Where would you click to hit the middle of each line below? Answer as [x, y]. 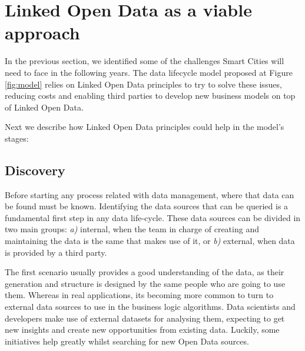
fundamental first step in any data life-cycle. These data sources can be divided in [153, 217]
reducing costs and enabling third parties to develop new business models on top [150, 96]
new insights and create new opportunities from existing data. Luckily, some [142, 330]
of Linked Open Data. [44, 107]
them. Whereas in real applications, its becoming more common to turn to [139, 295]
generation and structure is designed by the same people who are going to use [145, 283]
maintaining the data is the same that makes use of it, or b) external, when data [150, 241]
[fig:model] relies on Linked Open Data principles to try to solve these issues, [143, 84]
